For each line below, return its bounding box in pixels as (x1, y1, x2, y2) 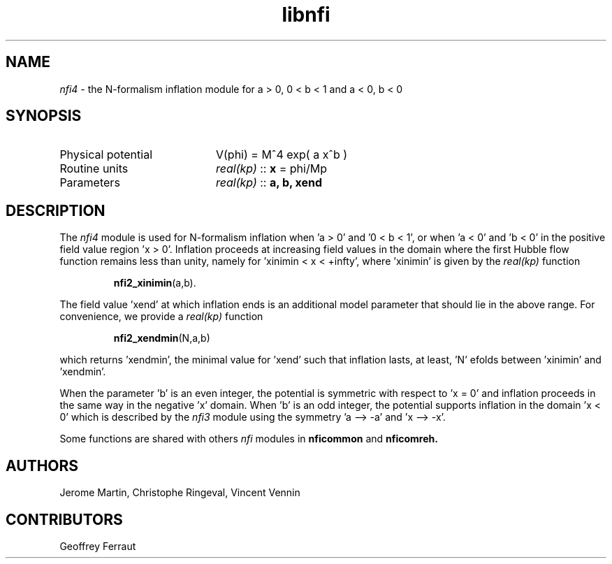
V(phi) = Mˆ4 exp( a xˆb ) (215, 147, 348, 162)
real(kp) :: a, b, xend (215, 175, 323, 190)
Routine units (59, 161, 129, 176)
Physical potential (59, 147, 153, 162)
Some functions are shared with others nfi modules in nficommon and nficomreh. (59, 433, 438, 445)
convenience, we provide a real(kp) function (59, 310, 263, 323)
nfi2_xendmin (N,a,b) (113, 332, 210, 345)
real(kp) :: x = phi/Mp (215, 161, 327, 176)
